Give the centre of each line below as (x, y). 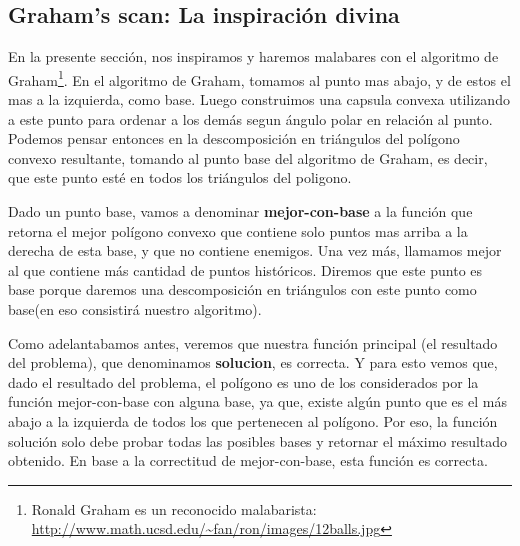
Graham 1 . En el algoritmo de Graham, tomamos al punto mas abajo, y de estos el (259, 78)
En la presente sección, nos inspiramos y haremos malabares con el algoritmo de (253, 56)
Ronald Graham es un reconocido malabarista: (174, 508)
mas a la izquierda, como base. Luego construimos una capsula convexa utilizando (259, 99)
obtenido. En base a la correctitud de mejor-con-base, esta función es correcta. (248, 460)
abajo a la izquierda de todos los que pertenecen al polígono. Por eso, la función (253, 420)
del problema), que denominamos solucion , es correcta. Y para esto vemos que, (253, 362)
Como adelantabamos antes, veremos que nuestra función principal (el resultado (253, 342)
